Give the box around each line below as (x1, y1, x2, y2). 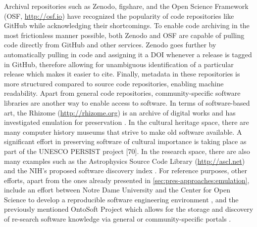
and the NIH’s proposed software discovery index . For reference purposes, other (4, 165, 247, 176)
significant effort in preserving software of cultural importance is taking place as (4, 136, 247, 147)
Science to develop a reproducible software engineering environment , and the (4, 194, 239, 204)
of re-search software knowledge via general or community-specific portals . (4, 214, 231, 224)
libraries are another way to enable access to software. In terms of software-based (4, 97, 250, 108)
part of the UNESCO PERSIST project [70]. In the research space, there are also (4, 146, 250, 156)
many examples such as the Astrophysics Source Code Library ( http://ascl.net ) (4, 155, 245, 166)
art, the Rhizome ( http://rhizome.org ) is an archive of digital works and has (4, 107, 236, 117)
